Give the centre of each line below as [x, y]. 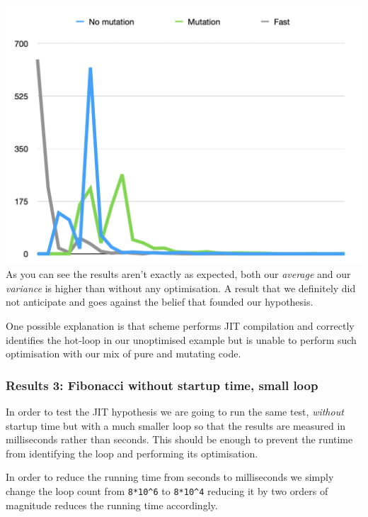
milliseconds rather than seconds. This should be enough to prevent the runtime [179, 439]
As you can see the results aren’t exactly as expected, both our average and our [178, 274]
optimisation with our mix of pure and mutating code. [123, 354]
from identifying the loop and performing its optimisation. [132, 453]
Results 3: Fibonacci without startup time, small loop [162, 385]
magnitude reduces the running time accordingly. [112, 505]
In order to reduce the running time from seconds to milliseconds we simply [170, 477]
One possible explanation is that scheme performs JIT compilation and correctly [180, 326]
